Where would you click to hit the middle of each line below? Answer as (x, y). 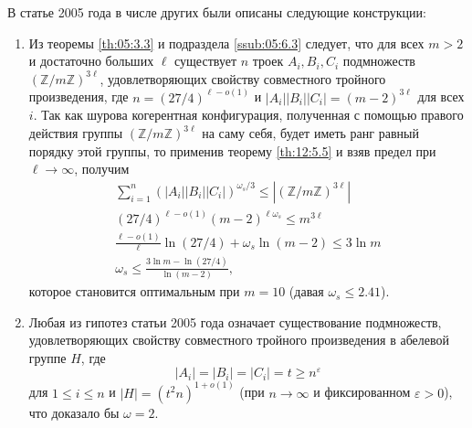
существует (206, 61)
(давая (306, 291)
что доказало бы (74, 412)
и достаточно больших (91, 61)
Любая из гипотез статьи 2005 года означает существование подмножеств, (235, 321)
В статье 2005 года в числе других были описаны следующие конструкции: (217, 12)
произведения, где (79, 96)
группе (47, 357)
